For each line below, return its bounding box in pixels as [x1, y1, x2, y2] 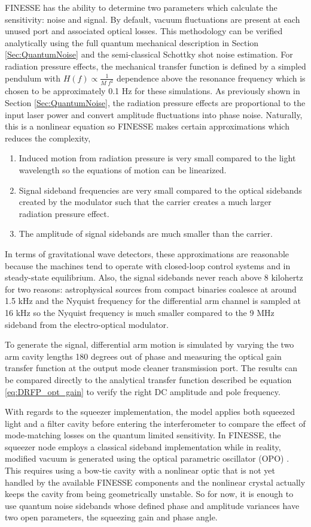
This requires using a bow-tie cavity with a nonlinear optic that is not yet [5, 464, 275, 477]
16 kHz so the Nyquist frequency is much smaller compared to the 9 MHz [5, 306, 275, 318]
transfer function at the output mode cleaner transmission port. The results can [5, 362, 298, 374]
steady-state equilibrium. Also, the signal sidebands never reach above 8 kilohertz [5, 271, 303, 284]
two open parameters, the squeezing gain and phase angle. [5, 511, 218, 523]
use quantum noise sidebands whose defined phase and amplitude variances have [5, 499, 300, 511]
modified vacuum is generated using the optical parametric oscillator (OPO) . [5, 452, 289, 465]
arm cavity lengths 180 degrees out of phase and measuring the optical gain [5, 350, 282, 362]
